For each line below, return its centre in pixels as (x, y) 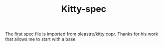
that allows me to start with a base (40, 39)
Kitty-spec (84, 9)
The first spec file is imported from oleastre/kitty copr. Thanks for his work (82, 34)
